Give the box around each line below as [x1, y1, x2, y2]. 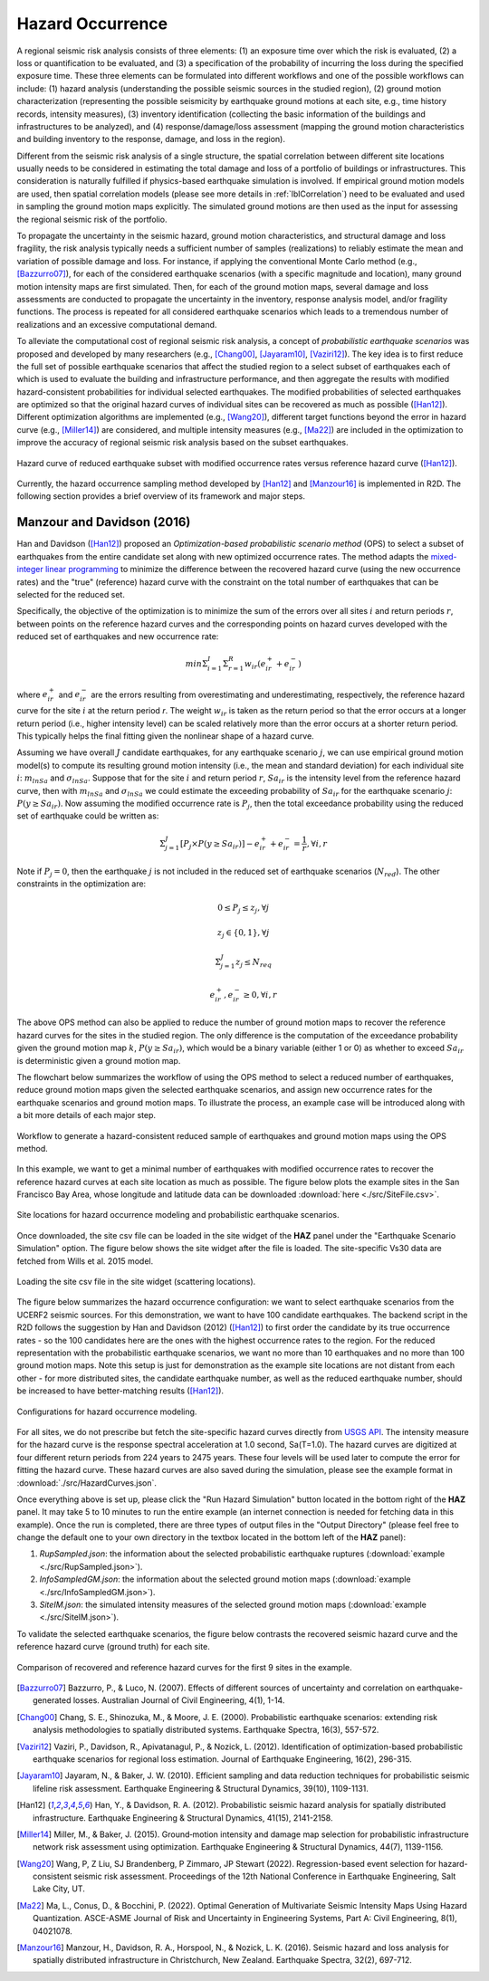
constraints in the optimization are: [16, 878, 147, 889]
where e [16, 689, 49, 700]
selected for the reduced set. [16, 589, 126, 599]
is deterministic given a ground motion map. [16, 1055, 181, 1066]
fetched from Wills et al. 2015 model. [16, 1255, 154, 1267]
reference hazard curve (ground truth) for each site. [16, 1641, 210, 1652]
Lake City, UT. [33, 1883, 85, 1894]
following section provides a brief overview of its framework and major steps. [16, 491, 305, 502]
